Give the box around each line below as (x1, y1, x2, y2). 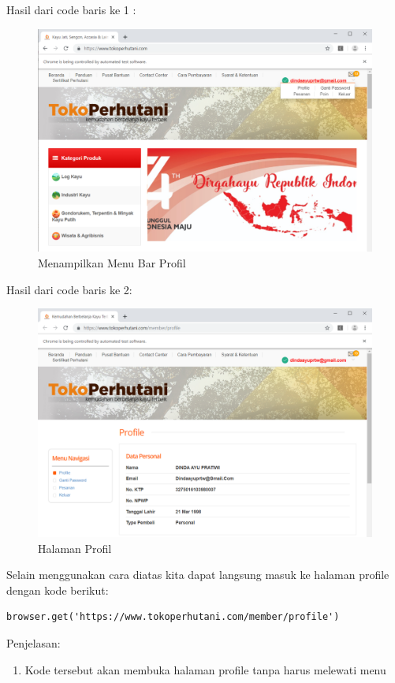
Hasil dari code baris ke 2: (6, 281, 132, 297)
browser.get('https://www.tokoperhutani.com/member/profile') (6, 611, 340, 623)
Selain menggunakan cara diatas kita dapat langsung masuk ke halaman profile (6, 566, 389, 583)
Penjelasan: (6, 634, 61, 651)
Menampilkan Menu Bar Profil (38, 254, 186, 271)
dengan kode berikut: (6, 581, 109, 598)
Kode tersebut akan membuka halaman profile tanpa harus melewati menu (24, 661, 386, 677)
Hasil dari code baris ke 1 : (6, 2, 136, 17)
